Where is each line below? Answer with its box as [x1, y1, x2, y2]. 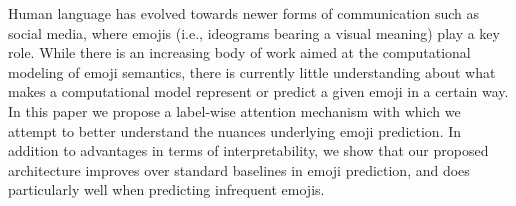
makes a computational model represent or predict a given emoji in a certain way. [8, 81, 509, 102]
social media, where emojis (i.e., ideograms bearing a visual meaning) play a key [8, 22, 500, 43]
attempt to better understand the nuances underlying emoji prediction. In [8, 120, 462, 141]
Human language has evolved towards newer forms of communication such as [8, 3, 480, 23]
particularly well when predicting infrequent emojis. [8, 179, 325, 200]
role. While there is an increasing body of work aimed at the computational [8, 42, 471, 63]
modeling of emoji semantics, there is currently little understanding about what [8, 61, 496, 82]
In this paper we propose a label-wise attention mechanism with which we [8, 100, 461, 121]
